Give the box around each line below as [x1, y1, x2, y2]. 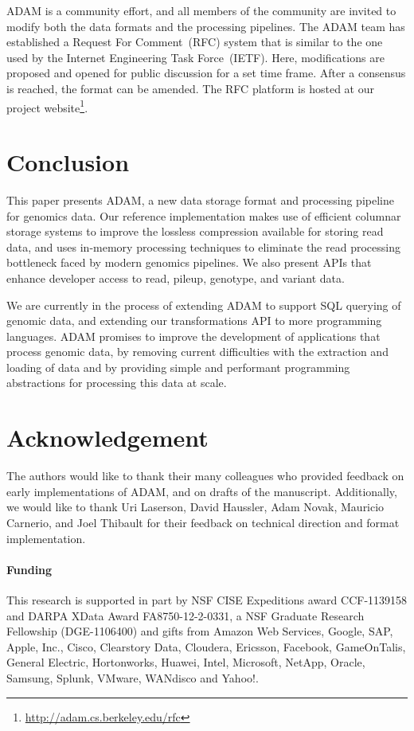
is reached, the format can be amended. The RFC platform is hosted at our [6, 80, 374, 96]
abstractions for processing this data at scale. [6, 374, 227, 391]
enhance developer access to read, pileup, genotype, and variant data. [6, 269, 345, 286]
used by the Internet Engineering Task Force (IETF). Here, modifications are [6, 49, 385, 65]
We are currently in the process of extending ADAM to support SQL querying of [6, 296, 401, 313]
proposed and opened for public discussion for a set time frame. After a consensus [6, 64, 406, 81]
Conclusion [6, 146, 130, 178]
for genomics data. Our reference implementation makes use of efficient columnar [6, 207, 401, 224]
